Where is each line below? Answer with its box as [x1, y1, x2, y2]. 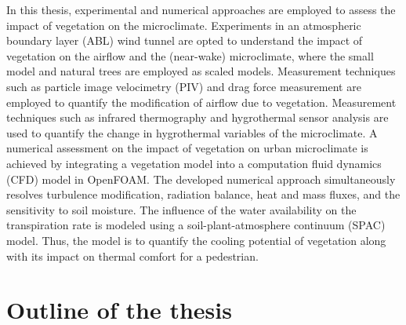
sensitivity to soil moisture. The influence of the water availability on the [6, 201, 357, 217]
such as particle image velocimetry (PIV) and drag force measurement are [6, 78, 361, 94]
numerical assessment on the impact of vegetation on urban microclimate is [6, 140, 368, 156]
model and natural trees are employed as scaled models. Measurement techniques [6, 63, 396, 79]
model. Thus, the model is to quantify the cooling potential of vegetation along [6, 232, 386, 248]
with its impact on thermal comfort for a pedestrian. [6, 247, 259, 264]
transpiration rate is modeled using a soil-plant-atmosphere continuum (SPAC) [6, 217, 386, 233]
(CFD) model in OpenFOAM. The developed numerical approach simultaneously [6, 170, 396, 187]
